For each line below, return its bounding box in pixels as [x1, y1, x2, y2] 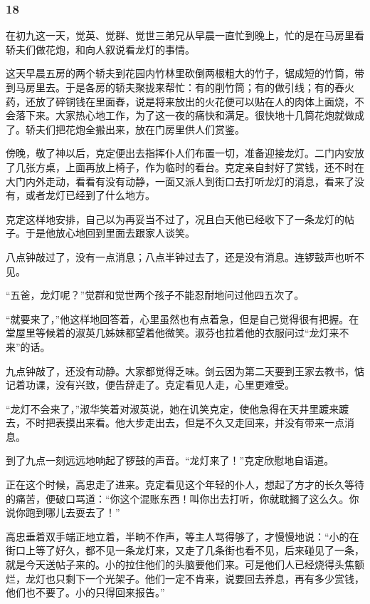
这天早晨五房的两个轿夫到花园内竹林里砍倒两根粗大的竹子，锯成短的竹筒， [6, 66, 354, 81]
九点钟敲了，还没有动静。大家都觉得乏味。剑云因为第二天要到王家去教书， [6, 363, 354, 378]
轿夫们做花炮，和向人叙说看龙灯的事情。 [6, 41, 195, 56]
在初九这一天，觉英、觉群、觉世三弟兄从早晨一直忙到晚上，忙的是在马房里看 [6, 28, 364, 43]
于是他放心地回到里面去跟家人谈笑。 [25, 225, 195, 240]
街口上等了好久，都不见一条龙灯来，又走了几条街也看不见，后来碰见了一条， [6, 543, 364, 558]
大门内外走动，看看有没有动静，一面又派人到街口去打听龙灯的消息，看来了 [6, 173, 354, 188]
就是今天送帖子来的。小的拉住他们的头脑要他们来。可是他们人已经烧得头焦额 [6, 557, 364, 572]
